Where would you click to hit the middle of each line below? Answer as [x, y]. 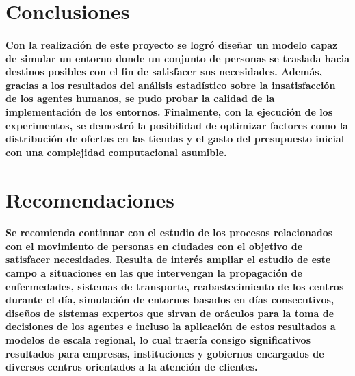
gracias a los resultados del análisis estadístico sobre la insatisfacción [171, 85]
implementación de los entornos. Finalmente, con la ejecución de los [169, 111]
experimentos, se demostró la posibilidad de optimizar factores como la [177, 125]
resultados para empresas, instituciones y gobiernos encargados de [165, 353]
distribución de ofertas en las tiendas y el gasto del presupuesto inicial [175, 139]
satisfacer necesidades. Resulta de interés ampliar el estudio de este [168, 259]
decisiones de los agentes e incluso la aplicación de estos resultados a [171, 326]
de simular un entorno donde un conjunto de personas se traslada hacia [178, 58]
